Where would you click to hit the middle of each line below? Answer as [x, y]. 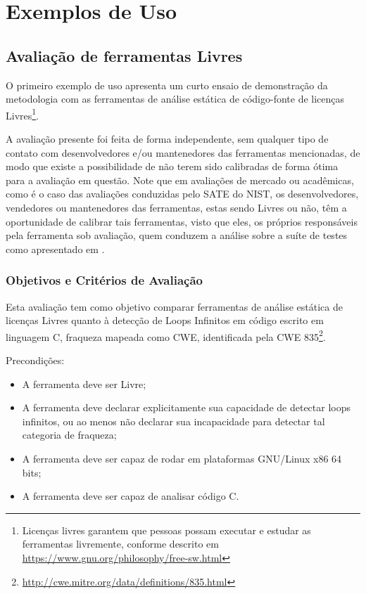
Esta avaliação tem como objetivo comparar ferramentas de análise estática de [174, 306]
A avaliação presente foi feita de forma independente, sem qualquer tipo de [167, 139]
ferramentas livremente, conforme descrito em [120, 544]
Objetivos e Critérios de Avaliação [104, 280]
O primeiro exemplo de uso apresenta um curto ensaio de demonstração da [167, 85]
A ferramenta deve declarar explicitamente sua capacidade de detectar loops [186, 407]
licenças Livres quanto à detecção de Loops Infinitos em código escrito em [165, 320]
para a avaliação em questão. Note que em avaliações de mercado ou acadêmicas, [180, 180]
